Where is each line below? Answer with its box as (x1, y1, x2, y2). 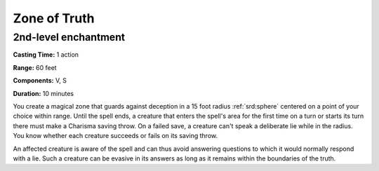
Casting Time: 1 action (13, 50, 79, 59)
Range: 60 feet (13, 63, 57, 71)
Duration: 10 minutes (13, 89, 74, 97)
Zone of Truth (13, 11, 95, 26)
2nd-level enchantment (13, 31, 126, 43)
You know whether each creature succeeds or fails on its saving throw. (13, 132, 218, 140)
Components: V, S (13, 76, 67, 85)
